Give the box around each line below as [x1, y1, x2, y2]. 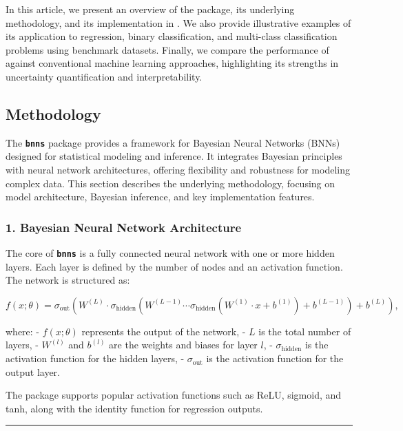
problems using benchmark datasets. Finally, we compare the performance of [6, 42, 329, 56]
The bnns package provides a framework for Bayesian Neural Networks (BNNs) [6, 135, 340, 149]
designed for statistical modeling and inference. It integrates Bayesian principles [6, 149, 342, 163]
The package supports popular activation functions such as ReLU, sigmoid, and [6, 388, 342, 402]
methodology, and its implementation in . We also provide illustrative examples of [6, 15, 351, 30]
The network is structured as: [6, 273, 130, 287]
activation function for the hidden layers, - [6, 351, 185, 366]
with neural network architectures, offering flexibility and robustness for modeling [6, 162, 350, 177]
